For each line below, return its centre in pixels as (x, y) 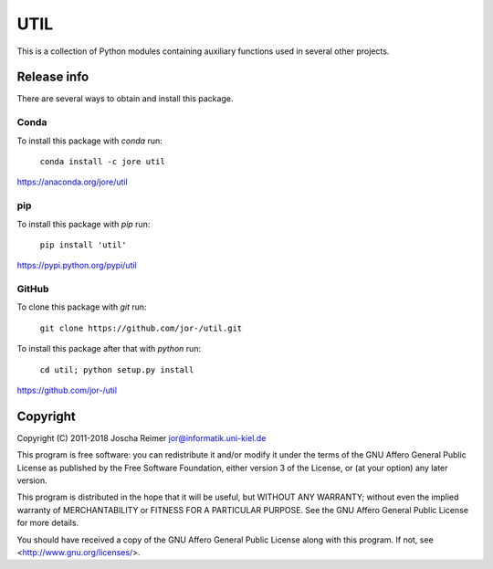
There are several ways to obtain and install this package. (125, 99)
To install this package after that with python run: (109, 349)
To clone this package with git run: (82, 307)
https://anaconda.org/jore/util (72, 182)
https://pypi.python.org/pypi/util (77, 266)
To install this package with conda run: (90, 141)
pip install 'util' (83, 245)
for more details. (48, 523)
